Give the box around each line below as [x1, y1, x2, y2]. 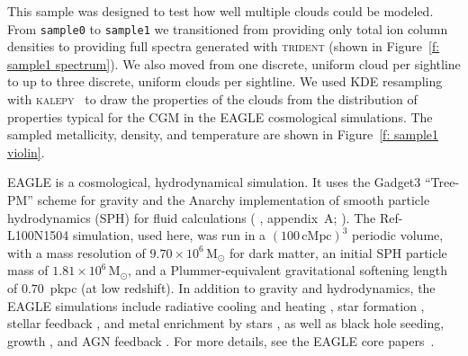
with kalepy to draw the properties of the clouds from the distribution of [7, 90, 418, 109]
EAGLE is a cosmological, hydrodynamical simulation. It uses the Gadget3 [7, 173, 421, 191]
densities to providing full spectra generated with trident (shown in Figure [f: [7, 37, 440, 56]
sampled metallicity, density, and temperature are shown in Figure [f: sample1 [7, 125, 439, 144]
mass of [7, 261, 49, 280]
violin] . [7, 142, 45, 161]
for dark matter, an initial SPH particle [229, 243, 447, 262]
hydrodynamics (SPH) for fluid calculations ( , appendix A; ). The [7, 208, 376, 227]
